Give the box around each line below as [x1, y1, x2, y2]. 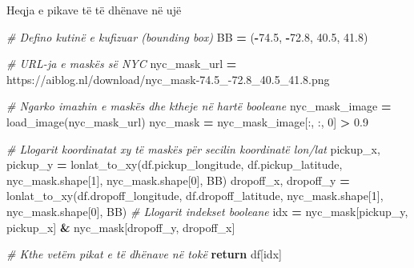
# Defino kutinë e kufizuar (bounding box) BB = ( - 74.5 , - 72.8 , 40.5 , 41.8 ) [6, 28, 368, 45]
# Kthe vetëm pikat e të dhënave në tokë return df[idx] [6, 246, 282, 262]
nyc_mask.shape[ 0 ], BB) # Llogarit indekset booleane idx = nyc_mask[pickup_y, [6, 202, 408, 219]
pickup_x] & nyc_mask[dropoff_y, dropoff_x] [6, 218, 235, 235]
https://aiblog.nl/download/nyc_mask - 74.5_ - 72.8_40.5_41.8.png [6, 70, 330, 87]
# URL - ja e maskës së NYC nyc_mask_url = [6, 55, 237, 72]
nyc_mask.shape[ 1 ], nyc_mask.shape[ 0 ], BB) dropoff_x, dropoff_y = [6, 171, 350, 188]
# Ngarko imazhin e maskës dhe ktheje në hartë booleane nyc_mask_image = [6, 98, 392, 114]
